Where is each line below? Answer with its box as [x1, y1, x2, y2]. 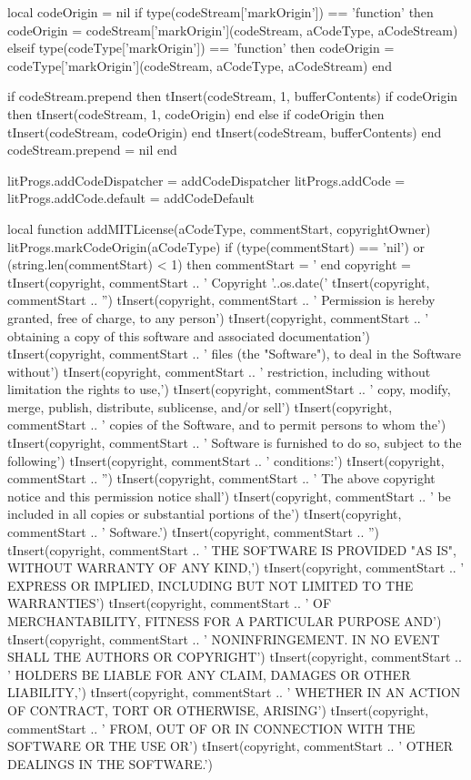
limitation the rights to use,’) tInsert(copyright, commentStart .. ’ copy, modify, [7, 380, 451, 399]
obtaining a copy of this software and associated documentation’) [7, 326, 370, 345]
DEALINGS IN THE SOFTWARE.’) [7, 754, 213, 773]
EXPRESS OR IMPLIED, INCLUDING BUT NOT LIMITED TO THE [7, 575, 414, 594]
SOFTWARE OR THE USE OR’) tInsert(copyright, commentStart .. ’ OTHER [7, 736, 454, 755]
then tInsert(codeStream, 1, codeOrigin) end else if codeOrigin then [7, 104, 385, 123]
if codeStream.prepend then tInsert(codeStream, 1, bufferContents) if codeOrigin [7, 86, 458, 106]
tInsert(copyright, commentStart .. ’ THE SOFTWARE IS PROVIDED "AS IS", [7, 540, 456, 559]
